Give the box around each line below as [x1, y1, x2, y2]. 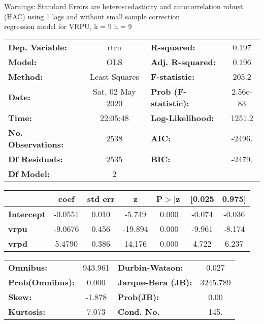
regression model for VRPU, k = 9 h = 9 [4, 21, 132, 32]
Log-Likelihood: [150, 111, 214, 124]
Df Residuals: [8, 153, 63, 165]
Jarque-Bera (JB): [117, 276, 192, 288]
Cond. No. [117, 305, 160, 317]
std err [87, 192, 115, 204]
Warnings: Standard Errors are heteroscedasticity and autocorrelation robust [4, 1, 243, 11]
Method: [8, 70, 43, 82]
